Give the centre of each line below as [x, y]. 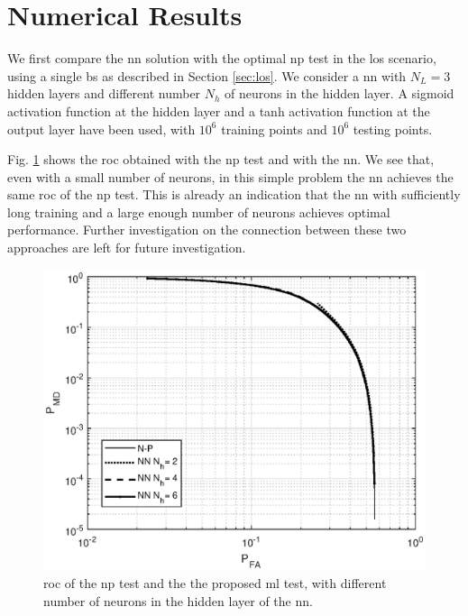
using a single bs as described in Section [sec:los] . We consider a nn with [207, 75]
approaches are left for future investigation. [127, 248]
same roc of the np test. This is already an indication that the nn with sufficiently [234, 194]
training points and [274, 129]
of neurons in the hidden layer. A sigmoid [340, 93]
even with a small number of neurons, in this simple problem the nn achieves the [230, 176]
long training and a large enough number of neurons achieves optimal [199, 211]
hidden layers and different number [104, 93]
